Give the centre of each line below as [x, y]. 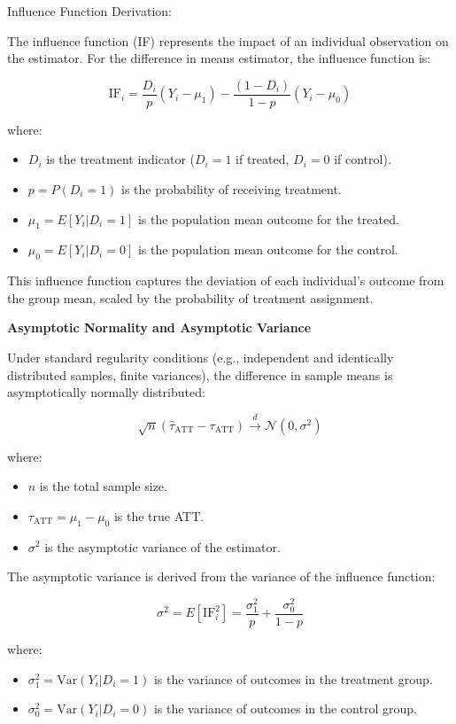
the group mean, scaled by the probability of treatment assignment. [190, 297]
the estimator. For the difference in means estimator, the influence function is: [219, 58]
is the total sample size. [103, 486]
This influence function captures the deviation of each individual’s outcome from [226, 280]
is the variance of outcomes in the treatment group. [293, 678]
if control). [363, 159]
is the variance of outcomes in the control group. [285, 708]
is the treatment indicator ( [120, 159]
